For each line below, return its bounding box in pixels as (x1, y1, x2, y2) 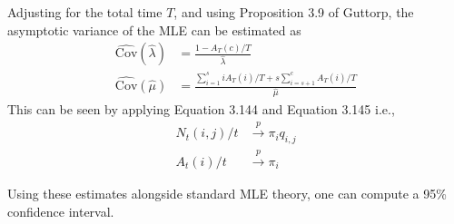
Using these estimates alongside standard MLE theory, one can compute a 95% (7, 184, 447, 202)
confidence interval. (7, 201, 114, 220)
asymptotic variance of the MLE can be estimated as (7, 20, 301, 39)
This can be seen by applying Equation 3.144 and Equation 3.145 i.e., (7, 99, 395, 118)
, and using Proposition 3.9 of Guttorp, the (173, 3, 414, 21)
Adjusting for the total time (7, 3, 163, 21)
